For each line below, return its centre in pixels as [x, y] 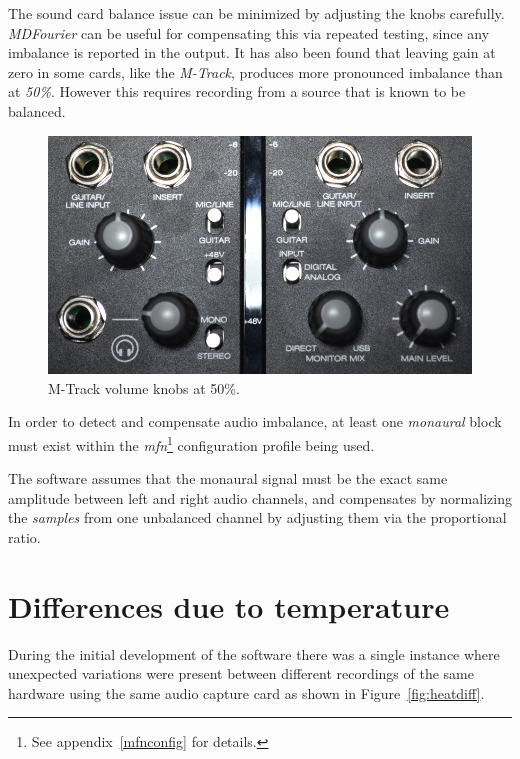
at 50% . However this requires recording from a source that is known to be [237, 91]
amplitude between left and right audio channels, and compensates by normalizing [260, 497]
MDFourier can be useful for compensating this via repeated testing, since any [249, 32]
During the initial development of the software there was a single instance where [254, 653]
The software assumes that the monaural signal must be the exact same [228, 478]
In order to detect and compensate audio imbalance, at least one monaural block [255, 421]
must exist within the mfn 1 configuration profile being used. [191, 443]
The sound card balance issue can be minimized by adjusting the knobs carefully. [256, 13]
